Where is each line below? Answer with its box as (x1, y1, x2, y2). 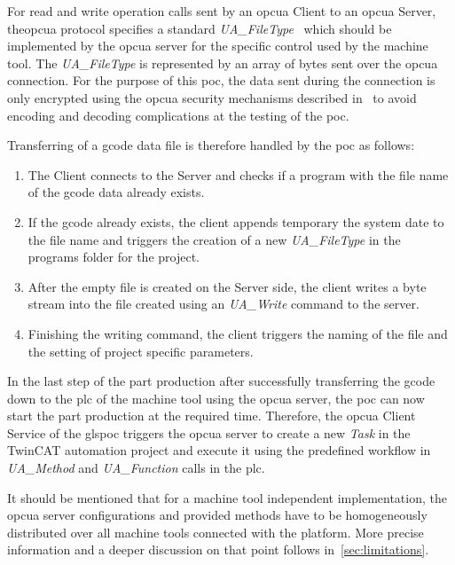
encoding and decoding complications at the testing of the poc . (7, 106, 349, 124)
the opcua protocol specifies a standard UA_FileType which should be (7, 19, 392, 37)
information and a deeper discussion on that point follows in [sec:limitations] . (7, 540, 429, 559)
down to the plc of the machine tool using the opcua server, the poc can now (7, 388, 425, 407)
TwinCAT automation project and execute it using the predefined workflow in (7, 441, 431, 459)
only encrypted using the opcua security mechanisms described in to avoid (7, 88, 417, 106)
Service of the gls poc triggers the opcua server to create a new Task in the (7, 423, 411, 442)
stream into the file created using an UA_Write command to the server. (27, 294, 420, 313)
